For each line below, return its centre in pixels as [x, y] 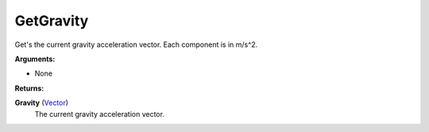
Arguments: [35, 59]
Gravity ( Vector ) [42, 103]
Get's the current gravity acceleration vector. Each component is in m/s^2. [136, 45]
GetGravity [52, 21]
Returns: [29, 88]
